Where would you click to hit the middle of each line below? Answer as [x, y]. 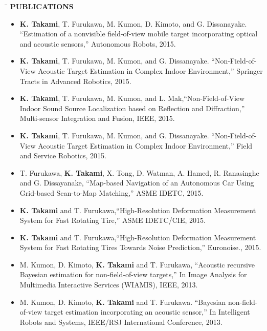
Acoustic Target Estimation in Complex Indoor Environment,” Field [145, 145]
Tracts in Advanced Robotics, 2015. [75, 81]
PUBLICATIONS [42, 6]
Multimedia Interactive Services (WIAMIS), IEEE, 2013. [109, 285]
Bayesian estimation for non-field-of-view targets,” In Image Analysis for [133, 274]
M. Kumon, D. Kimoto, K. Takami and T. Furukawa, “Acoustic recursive [137, 264]
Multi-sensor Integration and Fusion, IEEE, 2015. [97, 118]
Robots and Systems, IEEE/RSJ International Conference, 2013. [121, 322]
